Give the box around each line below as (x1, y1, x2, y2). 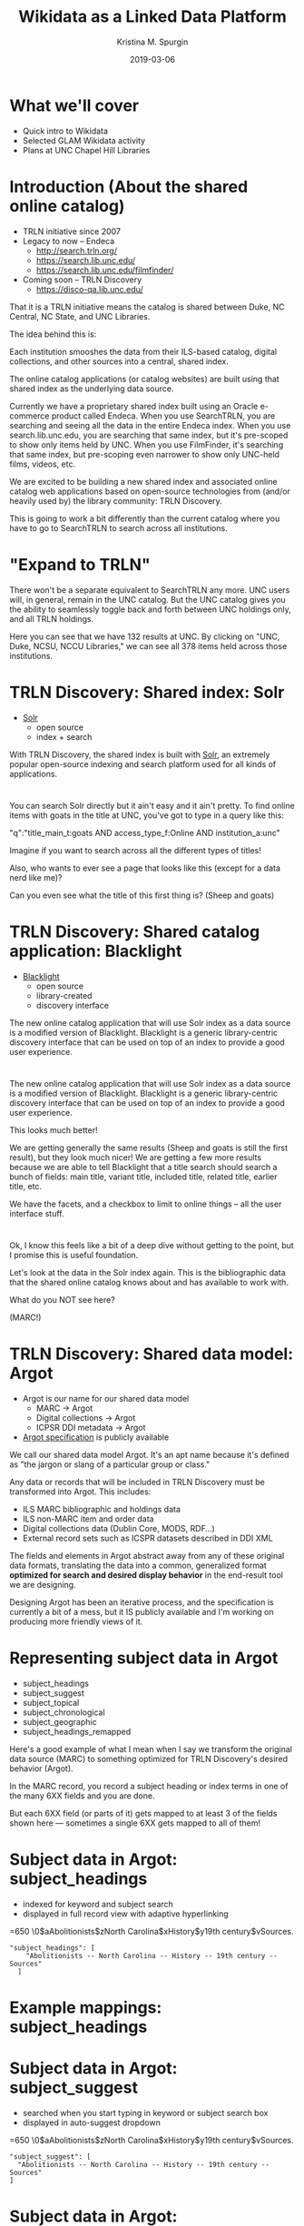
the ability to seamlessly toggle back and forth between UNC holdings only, (9, 604, 292, 615)
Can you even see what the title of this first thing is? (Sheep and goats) (9, 890, 275, 901)
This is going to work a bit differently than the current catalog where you (9, 513, 280, 524)
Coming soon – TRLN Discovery (22, 274, 142, 285)
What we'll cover (9, 95, 139, 115)
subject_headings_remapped (22, 1726, 132, 1737)
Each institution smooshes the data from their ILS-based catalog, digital (9, 346, 278, 357)
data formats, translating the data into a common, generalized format (9, 1560, 268, 1571)
